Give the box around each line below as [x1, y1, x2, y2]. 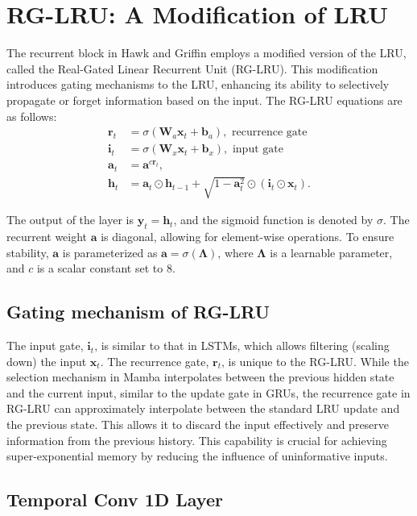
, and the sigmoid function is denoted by [173, 211, 374, 228]
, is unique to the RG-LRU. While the [221, 352, 409, 369]
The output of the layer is [6, 211, 134, 228]
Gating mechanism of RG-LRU [6, 299, 270, 324]
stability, [6, 243, 49, 260]
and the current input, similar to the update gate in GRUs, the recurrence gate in [6, 384, 411, 401]
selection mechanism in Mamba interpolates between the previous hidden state [6, 368, 394, 385]
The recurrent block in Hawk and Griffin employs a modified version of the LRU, [6, 44, 407, 61]
